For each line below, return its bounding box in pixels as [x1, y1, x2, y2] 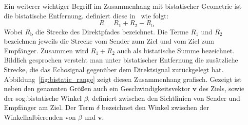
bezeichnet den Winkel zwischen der [101, 102, 209, 112]
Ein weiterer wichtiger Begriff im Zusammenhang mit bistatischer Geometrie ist [4, 1, 242, 11]
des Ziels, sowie [199, 83, 245, 94]
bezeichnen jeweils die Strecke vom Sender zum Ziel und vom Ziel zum [4, 36, 214, 46]
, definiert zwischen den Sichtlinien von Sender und [88, 93, 240, 103]
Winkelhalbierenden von [4, 111, 76, 122]
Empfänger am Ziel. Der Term [4, 102, 95, 112]
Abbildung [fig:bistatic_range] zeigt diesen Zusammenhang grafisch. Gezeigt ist [4, 74, 242, 84]
